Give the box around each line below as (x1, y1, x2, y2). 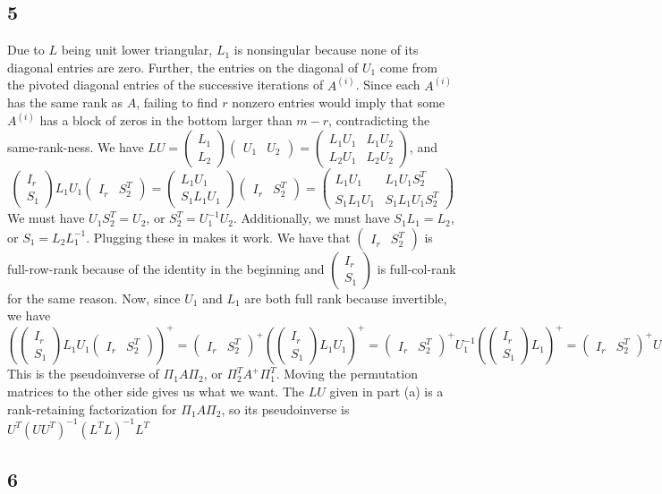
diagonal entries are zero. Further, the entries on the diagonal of (7, 57, 359, 76)
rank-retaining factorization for (7, 399, 177, 418)
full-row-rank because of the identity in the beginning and (7, 259, 325, 277)
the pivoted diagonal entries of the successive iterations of (7, 75, 324, 94)
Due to (7, 40, 45, 59)
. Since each (355, 75, 420, 94)
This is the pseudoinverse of (7, 364, 159, 383)
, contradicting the (328, 111, 430, 130)
